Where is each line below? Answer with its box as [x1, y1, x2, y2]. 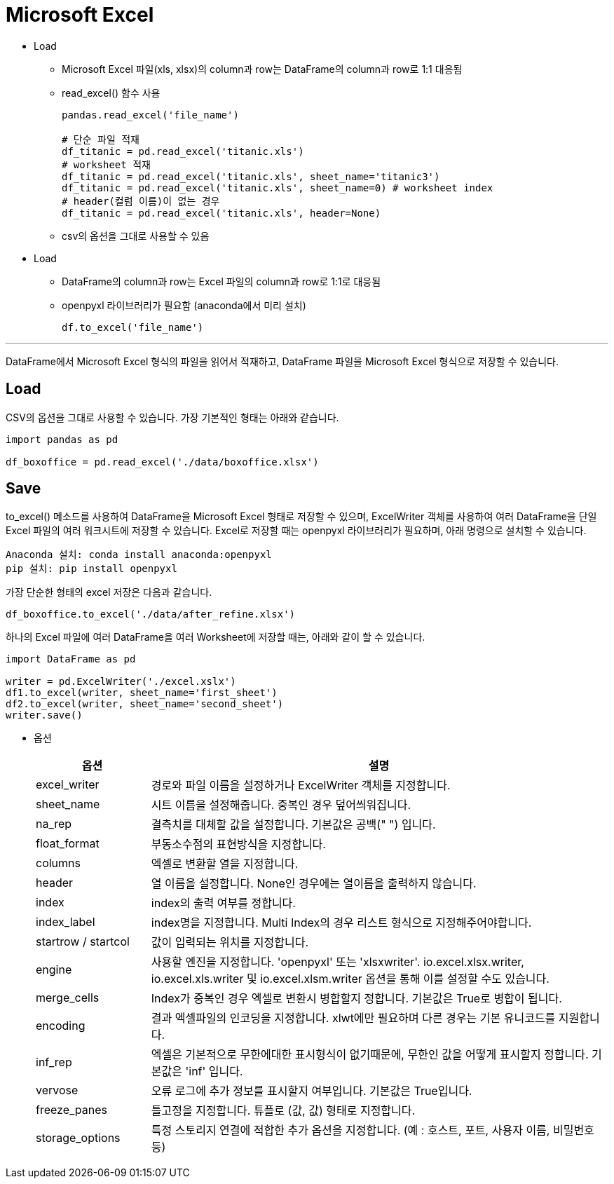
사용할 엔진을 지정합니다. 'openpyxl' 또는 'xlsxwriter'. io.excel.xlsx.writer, [151, 955, 524, 969]
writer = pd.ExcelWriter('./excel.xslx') [6, 676, 236, 688]
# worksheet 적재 [62, 158, 151, 170]
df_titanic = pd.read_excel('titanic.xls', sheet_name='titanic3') [62, 170, 440, 182]
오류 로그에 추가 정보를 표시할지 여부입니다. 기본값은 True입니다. [151, 1084, 472, 1098]
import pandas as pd [6, 433, 118, 445]
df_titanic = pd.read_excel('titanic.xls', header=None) [62, 207, 381, 219]
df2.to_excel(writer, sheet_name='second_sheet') [6, 698, 284, 710]
